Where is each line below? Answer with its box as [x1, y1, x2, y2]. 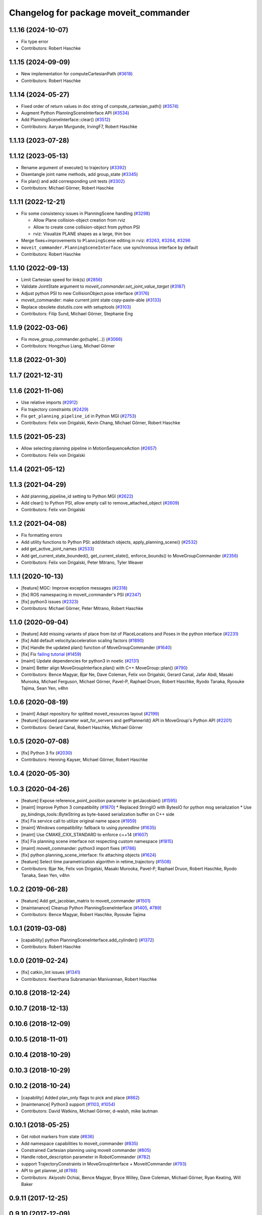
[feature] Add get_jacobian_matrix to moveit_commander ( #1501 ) [21, 898, 151, 904]
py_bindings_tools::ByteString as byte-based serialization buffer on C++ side [21, 811, 175, 817]
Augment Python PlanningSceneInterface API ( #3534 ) [21, 110, 130, 116]
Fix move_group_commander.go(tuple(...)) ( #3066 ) [21, 336, 123, 342]
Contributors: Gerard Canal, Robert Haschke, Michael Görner [21, 724, 143, 730]
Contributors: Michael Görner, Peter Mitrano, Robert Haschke [21, 605, 144, 611]
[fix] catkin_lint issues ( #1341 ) [21, 970, 81, 975]
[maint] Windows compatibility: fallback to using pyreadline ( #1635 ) [21, 825, 156, 831]
